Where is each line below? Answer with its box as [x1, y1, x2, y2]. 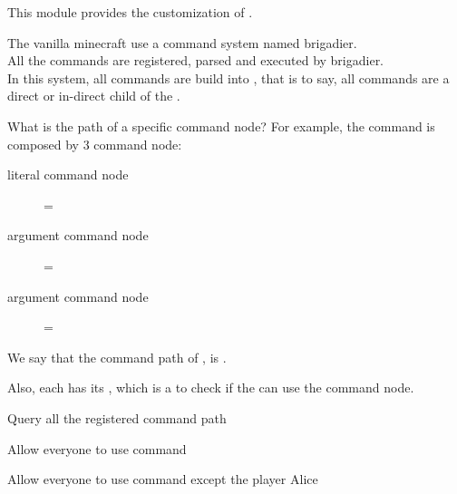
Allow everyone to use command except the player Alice [7, 470, 318, 489]
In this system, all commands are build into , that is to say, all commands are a [7, 68, 450, 87]
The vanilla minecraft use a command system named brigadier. [7, 33, 357, 52]
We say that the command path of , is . [7, 347, 227, 366]
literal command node [7, 165, 129, 184]
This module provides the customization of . [7, 3, 253, 21]
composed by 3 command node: [7, 134, 182, 153]
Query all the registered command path [7, 408, 227, 427]
